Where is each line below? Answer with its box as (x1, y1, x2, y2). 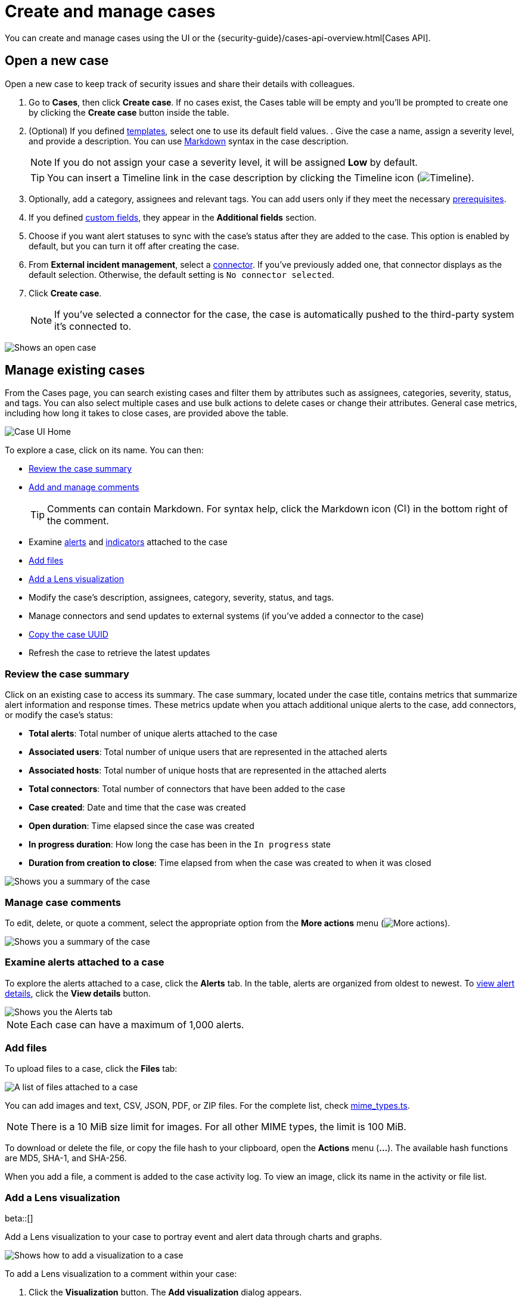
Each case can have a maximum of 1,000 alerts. (30, 1018, 244, 1031)
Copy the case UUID (29, 629, 108, 640)
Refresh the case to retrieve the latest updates (29, 648, 210, 658)
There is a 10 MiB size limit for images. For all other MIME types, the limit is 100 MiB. (30, 1121, 406, 1133)
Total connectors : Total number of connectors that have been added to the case (29, 784, 346, 794)
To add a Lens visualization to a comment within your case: (5, 1269, 237, 1279)
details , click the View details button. (5, 988, 151, 998)
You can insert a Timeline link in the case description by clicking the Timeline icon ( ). (47, 171, 474, 184)
